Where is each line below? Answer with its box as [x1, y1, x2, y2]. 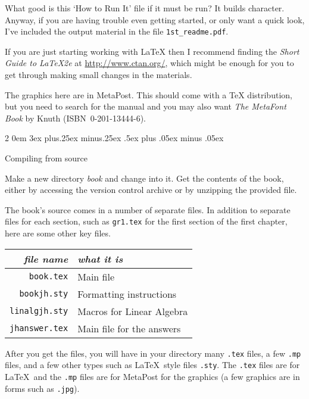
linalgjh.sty [10, 306, 68, 316]
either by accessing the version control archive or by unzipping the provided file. [5, 183, 297, 196]
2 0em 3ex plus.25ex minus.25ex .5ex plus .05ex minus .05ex [5, 132, 224, 144]
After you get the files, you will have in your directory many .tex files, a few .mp [5, 347, 301, 359]
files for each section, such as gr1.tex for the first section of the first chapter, [5, 215, 288, 227]
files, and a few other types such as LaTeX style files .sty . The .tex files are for [5, 359, 300, 371]
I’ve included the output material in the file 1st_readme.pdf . [5, 25, 229, 38]
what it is [77, 251, 123, 266]
